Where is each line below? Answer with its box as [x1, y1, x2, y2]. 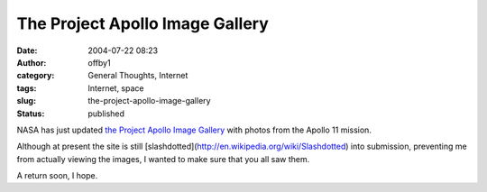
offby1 [87, 57, 112, 68]
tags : [16, 82, 37, 94]
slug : [16, 96, 36, 106]
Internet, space [87, 82, 144, 94]
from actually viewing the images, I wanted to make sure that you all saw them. [16, 153, 310, 164]
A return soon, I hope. [16, 170, 98, 181]
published [87, 108, 125, 119]
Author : [16, 57, 47, 68]
